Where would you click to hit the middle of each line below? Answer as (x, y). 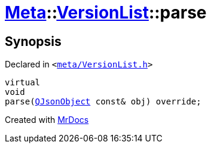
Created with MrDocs (47, 120)
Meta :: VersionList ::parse (106, 13)
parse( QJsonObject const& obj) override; (103, 102)
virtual (23, 83)
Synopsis (33, 41)
